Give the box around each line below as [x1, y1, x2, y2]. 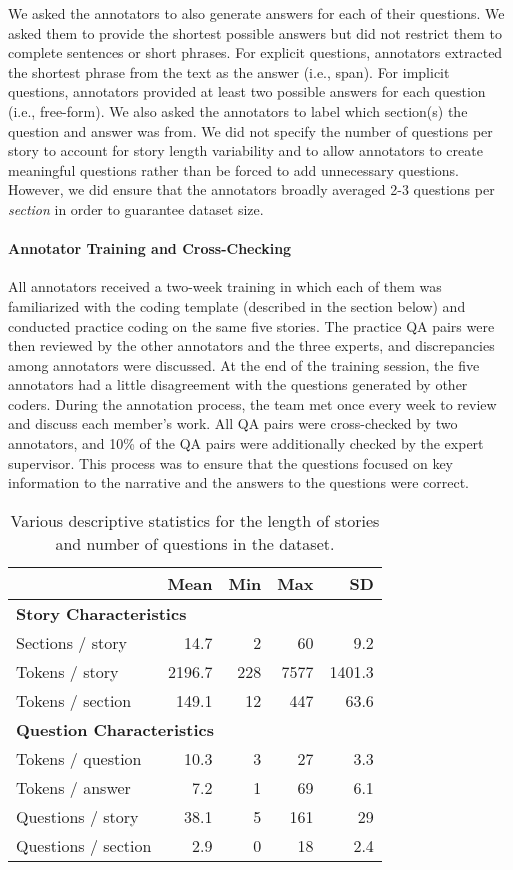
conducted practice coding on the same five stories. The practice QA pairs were [8, 315, 495, 336]
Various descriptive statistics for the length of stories [10, 508, 380, 532]
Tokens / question [16, 746, 142, 770]
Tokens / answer [16, 775, 131, 799]
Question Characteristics [16, 717, 214, 741]
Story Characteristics [16, 601, 187, 625]
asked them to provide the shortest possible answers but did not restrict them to [8, 22, 502, 43]
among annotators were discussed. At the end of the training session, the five [8, 354, 480, 375]
